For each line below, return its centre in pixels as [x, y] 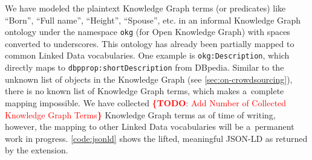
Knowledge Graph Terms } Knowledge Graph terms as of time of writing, [140, 114]
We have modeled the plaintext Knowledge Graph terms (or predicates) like [145, 8]
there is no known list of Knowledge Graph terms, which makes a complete [145, 91]
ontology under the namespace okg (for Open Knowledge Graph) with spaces [148, 32]
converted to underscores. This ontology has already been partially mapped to [150, 43]
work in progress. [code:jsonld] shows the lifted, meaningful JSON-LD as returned [156, 138]
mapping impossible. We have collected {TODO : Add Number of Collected [146, 102]
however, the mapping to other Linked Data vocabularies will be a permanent [150, 126]
